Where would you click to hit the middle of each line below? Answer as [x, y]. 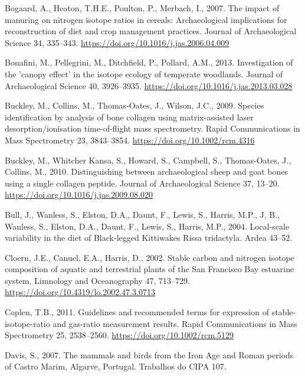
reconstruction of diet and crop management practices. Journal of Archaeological [151, 31]
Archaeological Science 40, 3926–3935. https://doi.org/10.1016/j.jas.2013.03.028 [149, 85]
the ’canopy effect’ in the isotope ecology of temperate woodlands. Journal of [144, 73]
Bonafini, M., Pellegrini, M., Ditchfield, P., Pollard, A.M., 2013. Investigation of [149, 62]
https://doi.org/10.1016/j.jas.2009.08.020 [79, 194]
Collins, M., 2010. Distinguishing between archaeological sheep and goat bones [147, 171]
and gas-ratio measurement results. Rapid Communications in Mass [175, 323]
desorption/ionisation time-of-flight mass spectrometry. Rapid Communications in [152, 128]
